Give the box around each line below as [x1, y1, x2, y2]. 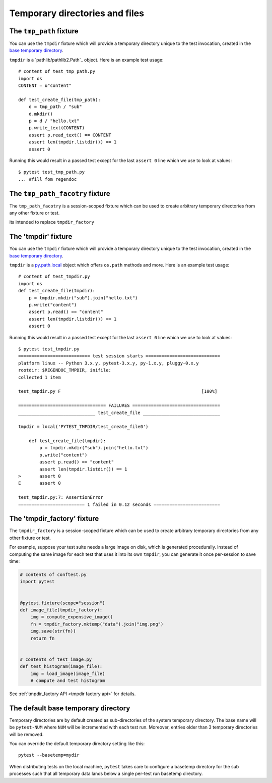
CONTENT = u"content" [18, 83, 72, 88]
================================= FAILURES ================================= [18, 403, 220, 408]
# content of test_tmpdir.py [18, 274, 90, 280]
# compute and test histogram [30, 677, 105, 684]
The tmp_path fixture [9, 27, 79, 35]
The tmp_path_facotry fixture [9, 189, 110, 198]
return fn [30, 635, 55, 641]
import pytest [20, 579, 55, 585]
